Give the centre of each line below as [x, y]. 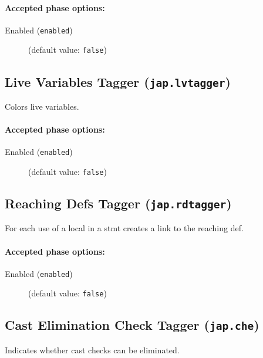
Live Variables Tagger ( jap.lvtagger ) [118, 81]
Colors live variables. [42, 106]
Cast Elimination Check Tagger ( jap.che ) [132, 325]
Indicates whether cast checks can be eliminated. [92, 349]
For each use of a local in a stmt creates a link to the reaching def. [124, 228]
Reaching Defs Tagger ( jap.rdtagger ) [118, 203]
